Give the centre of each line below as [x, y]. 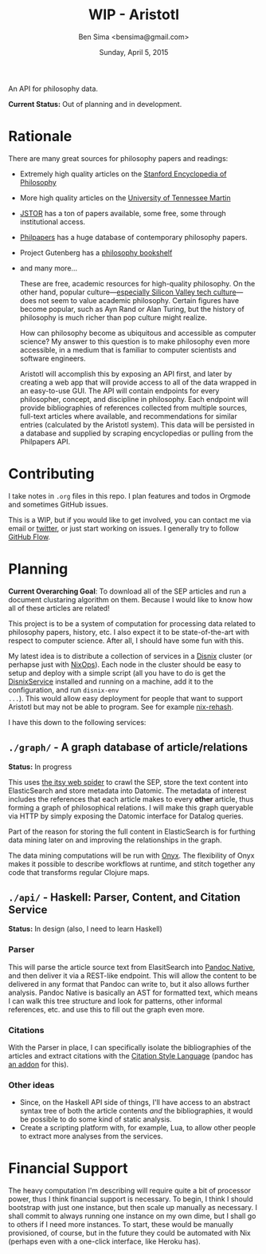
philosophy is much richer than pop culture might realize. [113, 317]
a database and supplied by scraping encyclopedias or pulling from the [136, 433]
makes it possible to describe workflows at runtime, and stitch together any [132, 864]
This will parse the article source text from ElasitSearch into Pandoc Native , [132, 967]
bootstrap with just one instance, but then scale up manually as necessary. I [133, 1208]
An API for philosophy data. [53, 89]
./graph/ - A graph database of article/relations [128, 747]
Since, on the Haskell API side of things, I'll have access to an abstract [135, 1102]
